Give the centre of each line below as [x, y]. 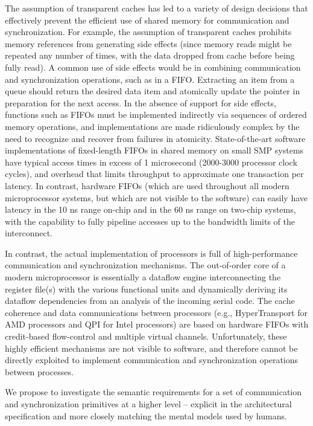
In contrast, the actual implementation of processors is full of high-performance [151, 253]
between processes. [39, 371]
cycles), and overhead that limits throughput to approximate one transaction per [154, 174]
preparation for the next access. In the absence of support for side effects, [141, 102]
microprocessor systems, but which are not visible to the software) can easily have [156, 197]
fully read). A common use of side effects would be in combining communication [153, 67]
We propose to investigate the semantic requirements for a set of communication [153, 392]
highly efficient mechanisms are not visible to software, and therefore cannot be [151, 348]
